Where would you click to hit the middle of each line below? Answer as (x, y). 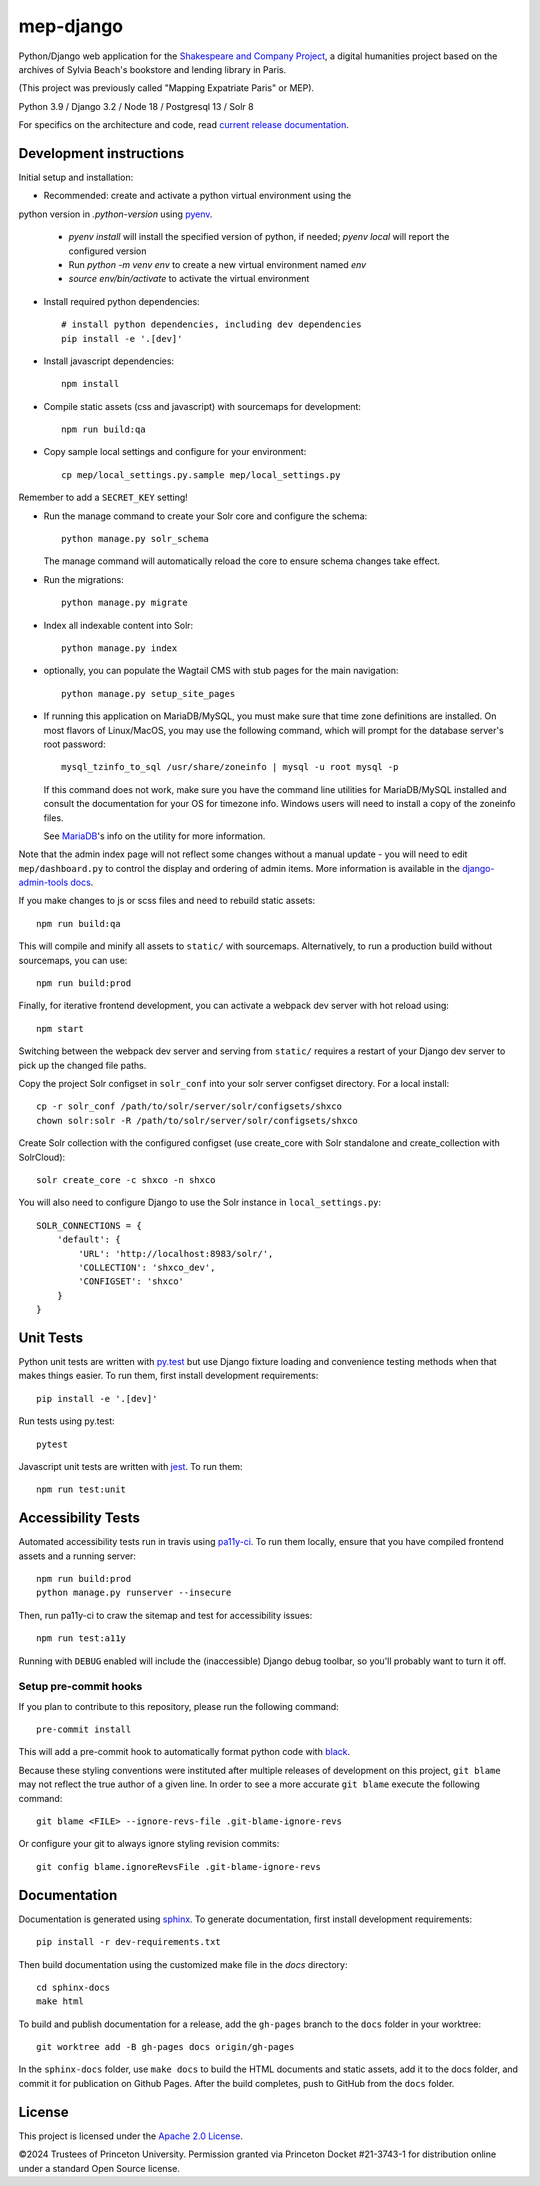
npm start (60, 1028)
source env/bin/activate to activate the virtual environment (189, 279)
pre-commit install (84, 1729)
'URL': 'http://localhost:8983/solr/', (176, 1253)
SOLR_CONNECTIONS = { (89, 1225)
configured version (107, 251)
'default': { (88, 1239)
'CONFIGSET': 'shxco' (131, 1281)
